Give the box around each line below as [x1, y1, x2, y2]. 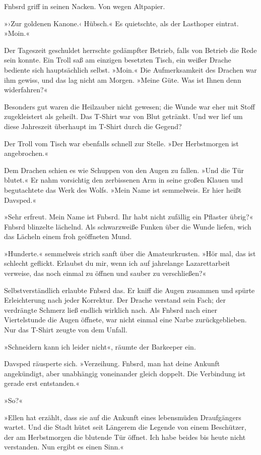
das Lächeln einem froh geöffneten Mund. [4, 231, 132, 242]
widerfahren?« [4, 84, 48, 95]
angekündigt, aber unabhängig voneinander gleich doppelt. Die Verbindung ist [4, 368, 246, 378]
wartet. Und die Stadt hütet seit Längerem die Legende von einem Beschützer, [4, 422, 246, 432]
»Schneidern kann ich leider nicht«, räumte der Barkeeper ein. [4, 341, 196, 352]
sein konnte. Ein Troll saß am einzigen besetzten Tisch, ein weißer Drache [4, 54, 231, 65]
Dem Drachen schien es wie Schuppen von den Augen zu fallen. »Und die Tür [4, 164, 244, 175]
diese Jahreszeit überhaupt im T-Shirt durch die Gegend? [4, 121, 182, 131]
